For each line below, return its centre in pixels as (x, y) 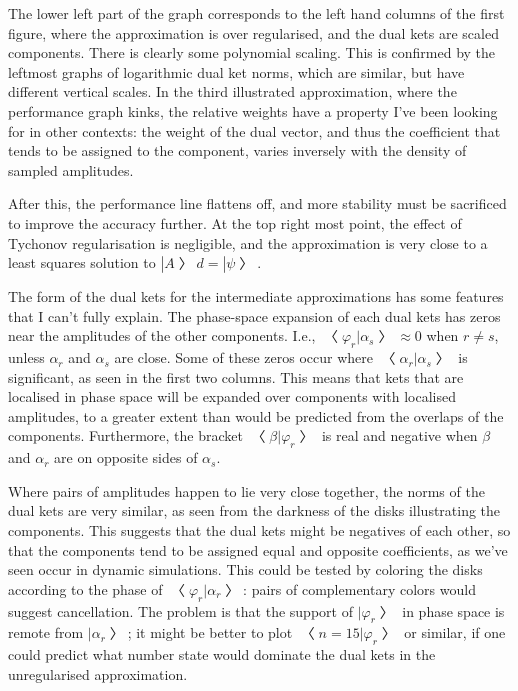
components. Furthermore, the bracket (125, 435)
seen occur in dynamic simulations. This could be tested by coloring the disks (245, 569)
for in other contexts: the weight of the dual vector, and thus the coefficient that (254, 130)
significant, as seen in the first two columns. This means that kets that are (236, 376)
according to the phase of (85, 588)
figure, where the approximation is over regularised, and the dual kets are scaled (253, 32)
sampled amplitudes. (71, 169)
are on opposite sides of (126, 457)
